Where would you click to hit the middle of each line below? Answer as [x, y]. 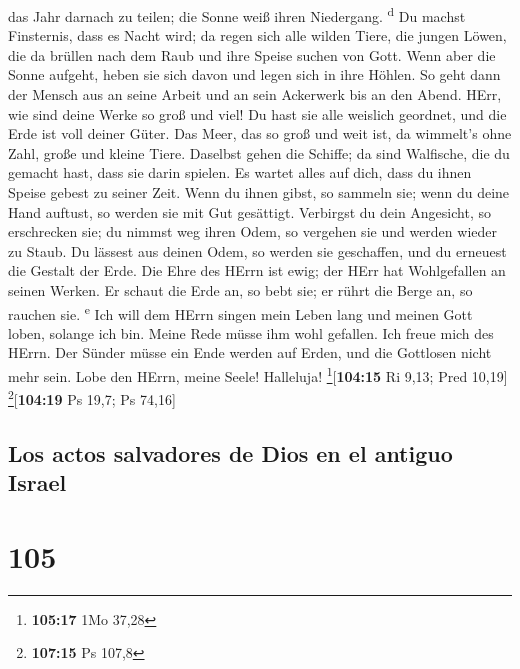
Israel [37, 482]
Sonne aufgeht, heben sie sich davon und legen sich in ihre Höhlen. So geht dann [254, 74]
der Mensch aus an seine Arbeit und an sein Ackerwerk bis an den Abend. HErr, [255, 94]
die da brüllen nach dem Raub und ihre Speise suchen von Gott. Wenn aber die [252, 54]
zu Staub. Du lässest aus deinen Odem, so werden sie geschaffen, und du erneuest [257, 250]
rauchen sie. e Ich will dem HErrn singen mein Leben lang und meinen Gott [240, 312]
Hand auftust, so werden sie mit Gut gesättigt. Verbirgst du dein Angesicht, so [249, 211]
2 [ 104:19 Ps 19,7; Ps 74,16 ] [92, 397]
